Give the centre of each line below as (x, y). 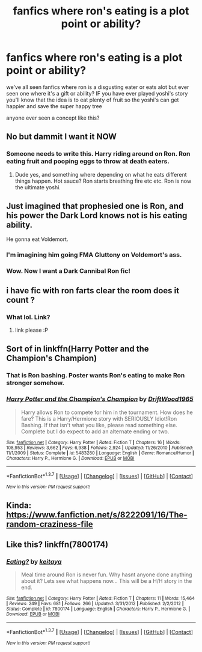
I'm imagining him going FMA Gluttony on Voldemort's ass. (94, 255)
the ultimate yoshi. (38, 187)
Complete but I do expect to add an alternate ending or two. (95, 431)
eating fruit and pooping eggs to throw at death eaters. (88, 162)
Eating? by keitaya (34, 561)
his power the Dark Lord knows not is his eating (97, 215)
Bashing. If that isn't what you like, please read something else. (99, 425)
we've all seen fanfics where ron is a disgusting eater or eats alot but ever (98, 87)
